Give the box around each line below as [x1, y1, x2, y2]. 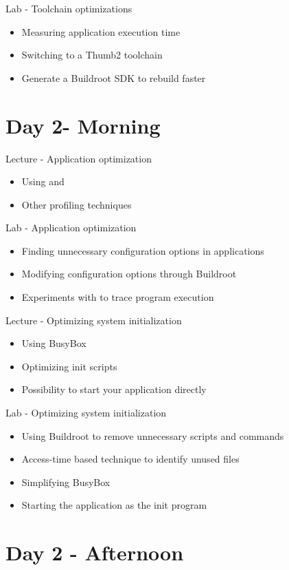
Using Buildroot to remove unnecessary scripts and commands [21, 428, 284, 443]
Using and [21, 174, 65, 189]
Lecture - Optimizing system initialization [5, 313, 182, 327]
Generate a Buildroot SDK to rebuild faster [21, 70, 206, 85]
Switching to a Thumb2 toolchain [21, 47, 163, 62]
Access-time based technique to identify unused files [21, 452, 240, 466]
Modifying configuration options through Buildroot [21, 266, 237, 281]
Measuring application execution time [21, 24, 181, 39]
